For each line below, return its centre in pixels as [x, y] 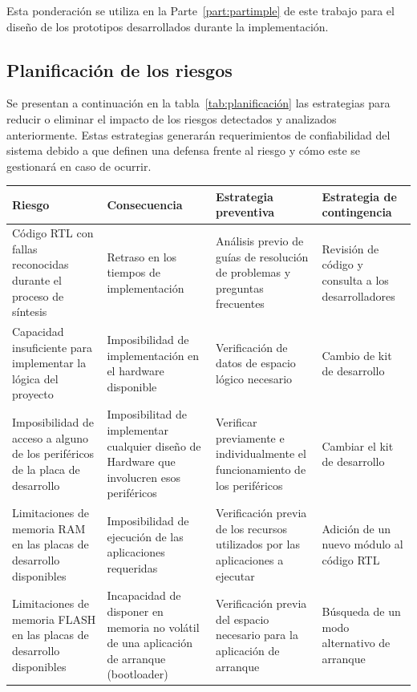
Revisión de [350, 248]
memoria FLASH [54, 619]
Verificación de [252, 347]
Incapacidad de [144, 595]
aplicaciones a [250, 559]
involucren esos [144, 477]
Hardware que [141, 461]
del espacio [243, 619]
